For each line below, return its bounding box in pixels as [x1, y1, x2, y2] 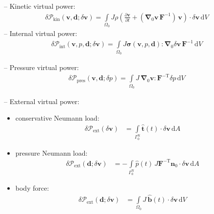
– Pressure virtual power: [4, 62, 79, 72]
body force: [15, 183, 49, 193]
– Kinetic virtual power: [4, 1, 76, 11]
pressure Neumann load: [15, 147, 88, 158]
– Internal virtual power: [4, 28, 78, 38]
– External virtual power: [4, 96, 79, 107]
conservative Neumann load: [15, 112, 99, 123]
